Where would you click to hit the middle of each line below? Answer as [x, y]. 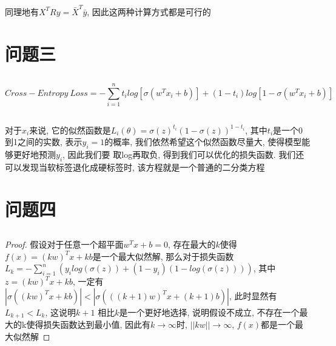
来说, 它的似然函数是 [70, 130]
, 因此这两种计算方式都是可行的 [149, 11]
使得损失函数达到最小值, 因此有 [88, 324]
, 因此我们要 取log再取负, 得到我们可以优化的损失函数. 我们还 [183, 154]
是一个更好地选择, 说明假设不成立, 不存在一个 [209, 312]
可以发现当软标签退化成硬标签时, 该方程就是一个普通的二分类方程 [135, 167]
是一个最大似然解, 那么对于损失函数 [163, 256]
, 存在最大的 [192, 244]
